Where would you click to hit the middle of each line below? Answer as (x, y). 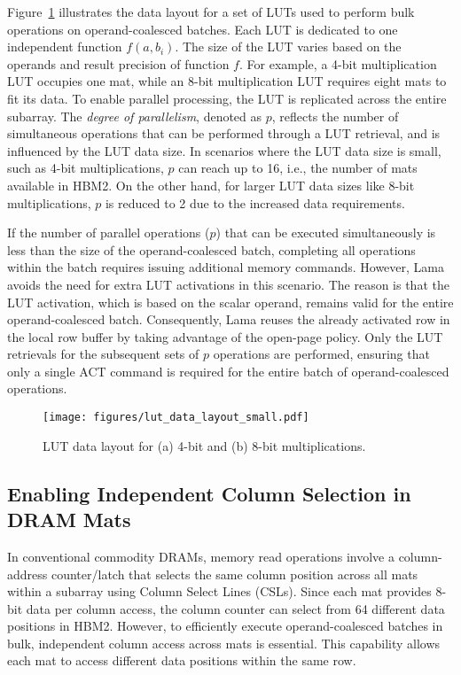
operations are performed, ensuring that (321, 354)
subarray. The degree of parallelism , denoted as (135, 116)
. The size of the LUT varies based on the (288, 47)
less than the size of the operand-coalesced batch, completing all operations (211, 249)
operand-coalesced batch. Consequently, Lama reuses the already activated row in (229, 319)
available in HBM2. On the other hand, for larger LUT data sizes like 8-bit (211, 185)
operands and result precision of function (118, 63)
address (27, 574)
